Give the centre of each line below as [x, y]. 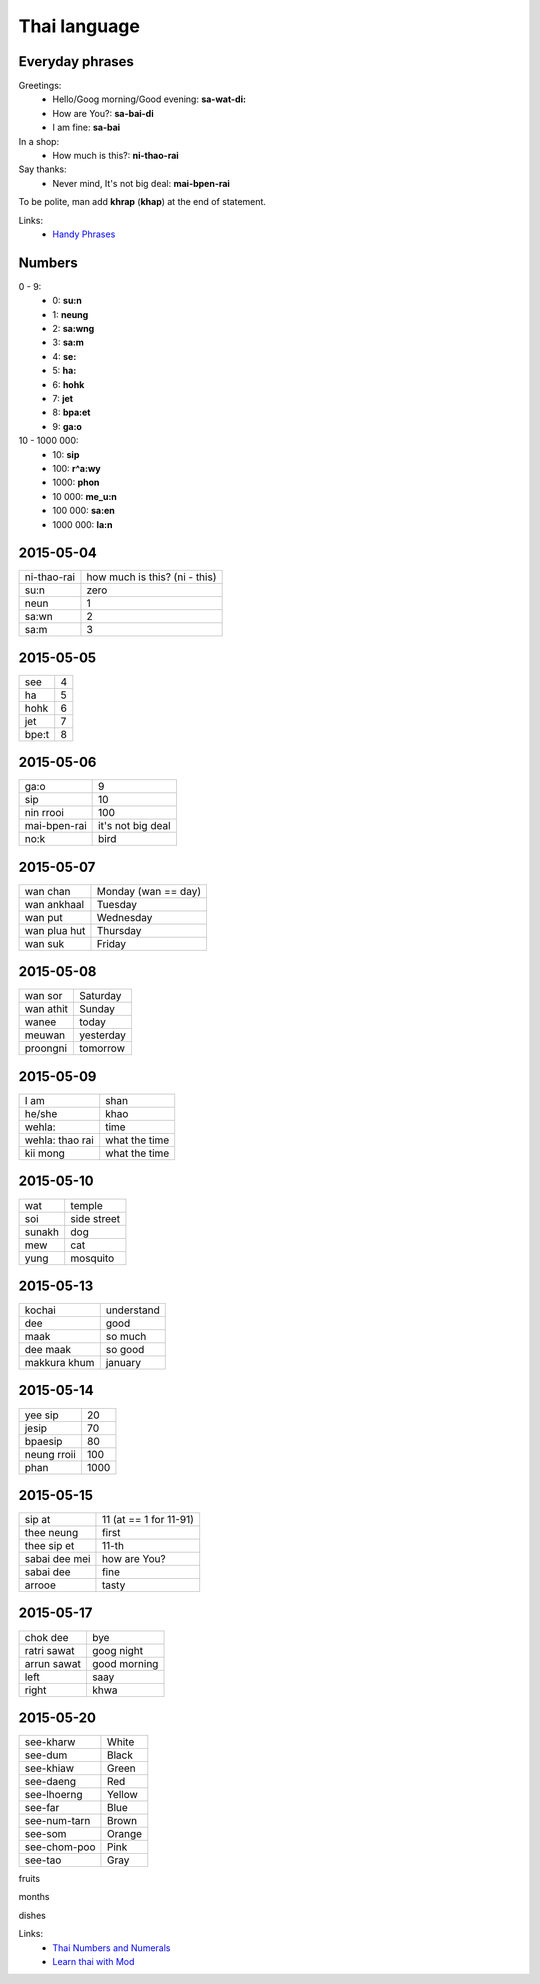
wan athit [46, 1009]
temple [87, 1205]
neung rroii [50, 1454]
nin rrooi [44, 813]
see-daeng [50, 1782]
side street [95, 1218]
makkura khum [59, 1363]
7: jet [63, 398]
